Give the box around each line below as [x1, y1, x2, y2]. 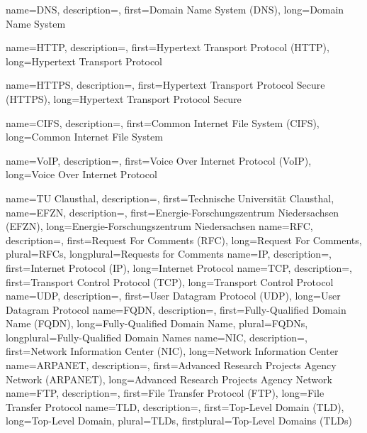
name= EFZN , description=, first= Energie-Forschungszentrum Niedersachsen [6, 204, 339, 219]
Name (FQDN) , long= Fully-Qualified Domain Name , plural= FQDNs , [6, 316, 308, 331]
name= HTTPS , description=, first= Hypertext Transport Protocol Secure [6, 77, 325, 92]
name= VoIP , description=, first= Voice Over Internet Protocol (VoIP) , [6, 153, 312, 168]
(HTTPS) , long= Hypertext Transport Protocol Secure [6, 91, 242, 106]
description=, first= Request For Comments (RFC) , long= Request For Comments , [6, 232, 362, 247]
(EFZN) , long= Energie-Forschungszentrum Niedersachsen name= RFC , [6, 219, 313, 234]
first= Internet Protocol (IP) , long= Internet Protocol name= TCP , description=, [6, 260, 352, 275]
